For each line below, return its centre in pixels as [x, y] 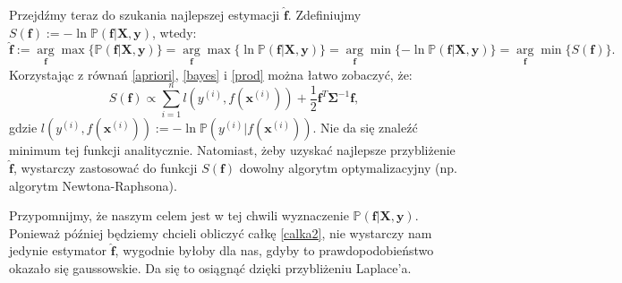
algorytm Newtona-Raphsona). [93, 185]
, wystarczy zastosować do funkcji [105, 167]
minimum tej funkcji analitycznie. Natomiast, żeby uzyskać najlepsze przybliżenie [232, 150]
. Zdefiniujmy [324, 14]
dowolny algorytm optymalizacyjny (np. [348, 167]
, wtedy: [175, 32]
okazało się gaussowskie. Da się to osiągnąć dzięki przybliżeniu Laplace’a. [210, 267]
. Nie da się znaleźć [365, 128]
